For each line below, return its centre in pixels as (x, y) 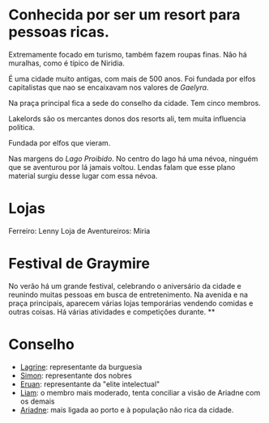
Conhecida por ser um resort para (124, 15)
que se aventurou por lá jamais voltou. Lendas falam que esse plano (122, 167)
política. (21, 127)
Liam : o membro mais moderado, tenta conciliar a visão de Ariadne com (140, 392)
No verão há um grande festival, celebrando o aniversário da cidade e (125, 286)
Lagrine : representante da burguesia (81, 366)
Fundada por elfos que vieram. (60, 142)
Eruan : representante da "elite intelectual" (90, 384)
